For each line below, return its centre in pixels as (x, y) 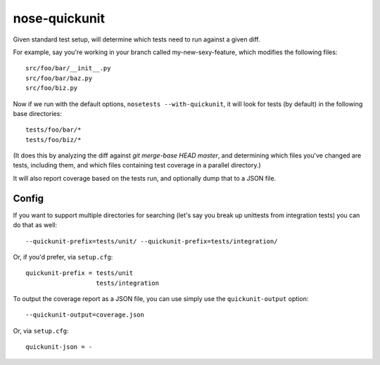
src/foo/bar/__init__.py (68, 68)
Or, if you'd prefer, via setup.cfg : (63, 257)
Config (28, 198)
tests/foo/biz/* (53, 140)
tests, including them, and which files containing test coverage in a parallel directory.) (137, 165)
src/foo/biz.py (52, 88)
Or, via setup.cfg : (41, 331)
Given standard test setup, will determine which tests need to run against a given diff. (137, 39)
